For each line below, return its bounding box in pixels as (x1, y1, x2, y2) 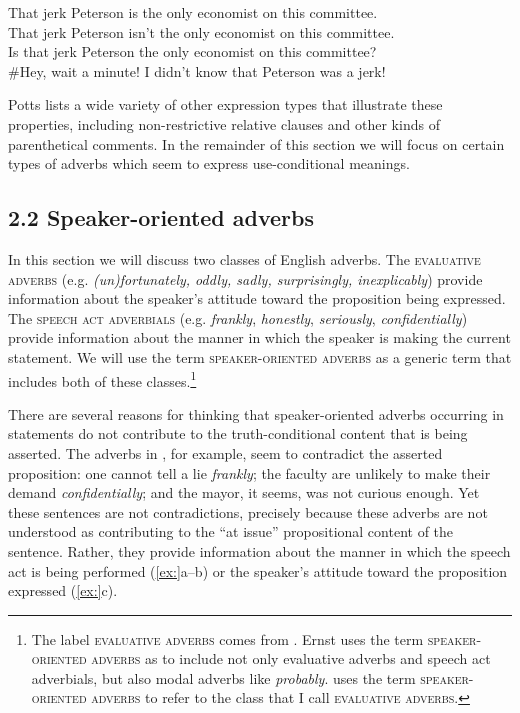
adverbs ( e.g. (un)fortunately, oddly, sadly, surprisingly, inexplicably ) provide (8, 268, 483, 289)
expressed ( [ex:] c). (8, 580, 118, 601)
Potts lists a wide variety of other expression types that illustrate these (8, 94, 443, 115)
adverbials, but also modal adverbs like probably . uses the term (31, 667, 416, 688)
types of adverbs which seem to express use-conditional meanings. (8, 153, 410, 174)
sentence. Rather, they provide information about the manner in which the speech (8, 540, 511, 561)
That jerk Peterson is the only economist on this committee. (8, 2, 378, 22)
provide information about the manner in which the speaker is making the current (8, 327, 511, 348)
